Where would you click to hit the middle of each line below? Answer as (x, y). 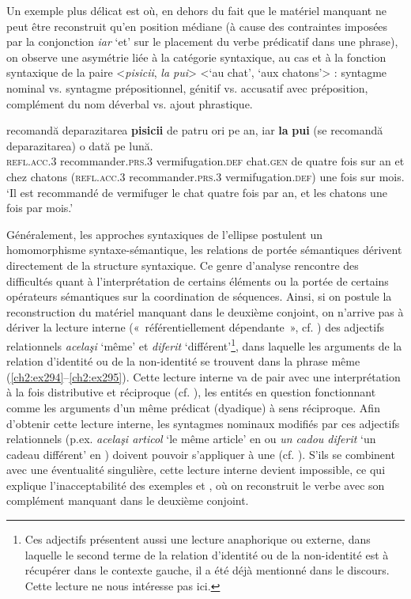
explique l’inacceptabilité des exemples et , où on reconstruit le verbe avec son (196, 485)
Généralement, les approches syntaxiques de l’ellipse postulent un (165, 234)
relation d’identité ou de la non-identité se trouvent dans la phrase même (183, 361)
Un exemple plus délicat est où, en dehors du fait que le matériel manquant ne (196, 10)
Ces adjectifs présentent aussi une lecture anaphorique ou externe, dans (198, 539)
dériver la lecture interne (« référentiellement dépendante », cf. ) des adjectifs (195, 327)
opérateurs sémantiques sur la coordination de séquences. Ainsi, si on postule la (199, 296)
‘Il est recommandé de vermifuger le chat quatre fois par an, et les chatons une (197, 192)
